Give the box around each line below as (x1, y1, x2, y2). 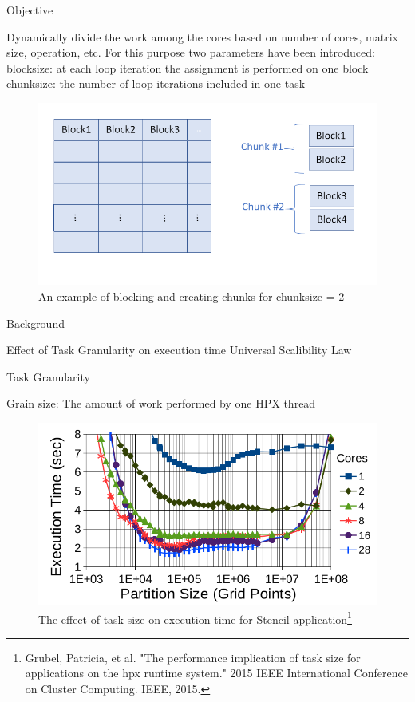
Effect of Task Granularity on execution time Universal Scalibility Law (6, 341, 352, 358)
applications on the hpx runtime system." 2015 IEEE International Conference (25, 665, 408, 681)
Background (6, 314, 65, 331)
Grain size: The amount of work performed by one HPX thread (6, 395, 316, 412)
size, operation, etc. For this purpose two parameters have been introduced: (6, 44, 375, 61)
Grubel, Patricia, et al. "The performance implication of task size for (25, 649, 361, 665)
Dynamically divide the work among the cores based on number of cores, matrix (6, 28, 398, 45)
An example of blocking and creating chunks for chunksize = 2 (38, 288, 345, 305)
